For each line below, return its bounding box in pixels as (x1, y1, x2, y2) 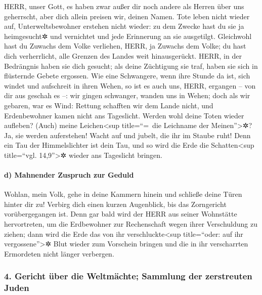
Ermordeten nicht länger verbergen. (4, 248, 114, 259)
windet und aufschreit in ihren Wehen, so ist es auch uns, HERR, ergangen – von (4, 80, 256, 91)
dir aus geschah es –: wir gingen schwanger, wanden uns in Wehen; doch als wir (4, 90, 250, 101)
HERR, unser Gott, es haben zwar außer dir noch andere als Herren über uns (4, 1, 244, 11)
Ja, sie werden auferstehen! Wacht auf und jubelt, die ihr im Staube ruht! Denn (4, 130, 251, 140)
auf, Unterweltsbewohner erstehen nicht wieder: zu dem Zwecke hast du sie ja (4, 21, 244, 31)
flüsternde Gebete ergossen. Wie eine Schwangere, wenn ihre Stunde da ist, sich (4, 70, 250, 81)
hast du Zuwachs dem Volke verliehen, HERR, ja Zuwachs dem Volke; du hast (4, 40, 246, 51)
